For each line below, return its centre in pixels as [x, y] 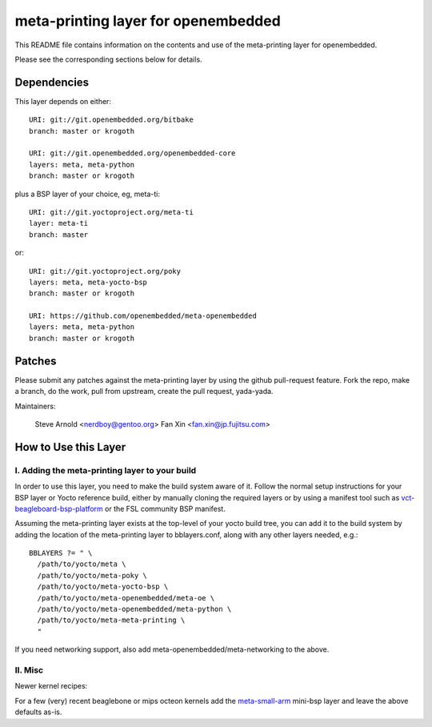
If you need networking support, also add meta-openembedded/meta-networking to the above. [172, 649]
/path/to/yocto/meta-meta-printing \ [111, 620]
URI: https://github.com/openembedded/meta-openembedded [143, 316]
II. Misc [29, 670]
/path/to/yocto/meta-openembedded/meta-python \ [134, 609]
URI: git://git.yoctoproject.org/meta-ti [111, 212]
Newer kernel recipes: [51, 686]
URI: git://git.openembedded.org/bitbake [111, 120]
